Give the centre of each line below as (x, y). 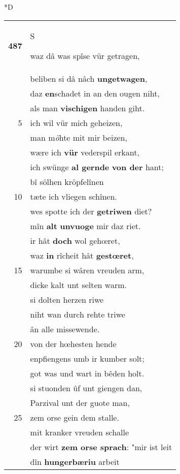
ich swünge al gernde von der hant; (97, 167)
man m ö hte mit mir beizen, (79, 137)
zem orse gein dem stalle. (75, 417)
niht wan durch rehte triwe (78, 314)
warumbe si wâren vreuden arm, (87, 270)
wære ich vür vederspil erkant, (85, 152)
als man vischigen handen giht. (87, 108)
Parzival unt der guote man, (80, 402)
